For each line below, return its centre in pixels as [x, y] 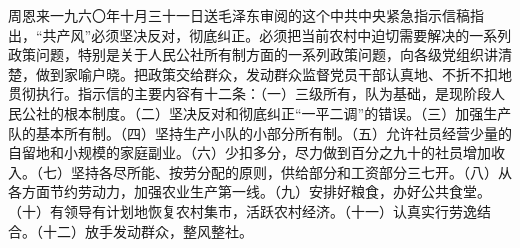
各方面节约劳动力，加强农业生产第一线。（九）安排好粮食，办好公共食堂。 [249, 191]
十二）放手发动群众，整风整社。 [147, 230]
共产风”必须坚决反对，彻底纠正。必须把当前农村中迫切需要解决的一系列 [277, 34]
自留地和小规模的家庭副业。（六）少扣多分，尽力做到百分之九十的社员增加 [249, 152]
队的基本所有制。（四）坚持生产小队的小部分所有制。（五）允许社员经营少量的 [260, 132]
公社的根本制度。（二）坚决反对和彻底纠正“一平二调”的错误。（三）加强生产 [266, 112]
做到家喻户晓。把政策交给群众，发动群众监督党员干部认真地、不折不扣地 [273, 73]
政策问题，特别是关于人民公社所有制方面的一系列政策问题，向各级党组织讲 [253, 54]
